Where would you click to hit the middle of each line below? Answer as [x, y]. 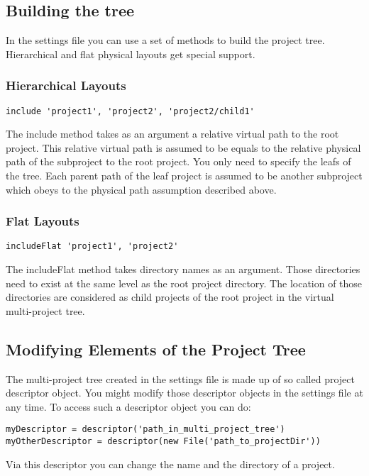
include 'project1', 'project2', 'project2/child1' [130, 111]
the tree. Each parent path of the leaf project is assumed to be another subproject [184, 176]
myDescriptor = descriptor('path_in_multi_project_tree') [145, 430]
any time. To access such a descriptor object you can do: [128, 406]
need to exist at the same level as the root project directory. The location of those [184, 283]
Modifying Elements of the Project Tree [156, 349]
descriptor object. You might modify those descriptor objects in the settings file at [184, 393]
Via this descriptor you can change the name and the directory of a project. [170, 464]
